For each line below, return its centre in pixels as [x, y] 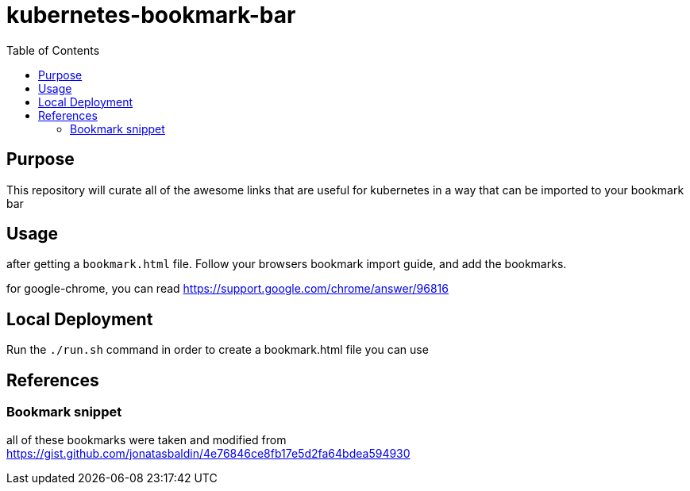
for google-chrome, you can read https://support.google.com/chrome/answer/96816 [227, 289]
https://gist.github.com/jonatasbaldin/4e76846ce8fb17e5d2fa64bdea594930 [208, 453]
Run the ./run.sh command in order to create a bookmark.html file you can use [218, 350]
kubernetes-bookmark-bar [151, 15]
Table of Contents [53, 50]
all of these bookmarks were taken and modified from [146, 439]
